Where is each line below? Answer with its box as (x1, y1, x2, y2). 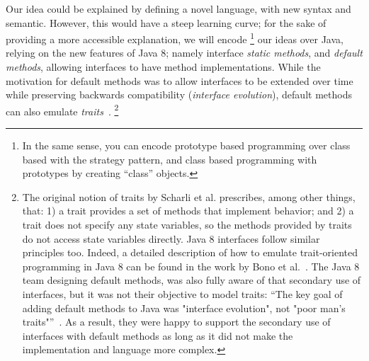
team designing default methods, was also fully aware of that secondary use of (22, 273, 361, 287)
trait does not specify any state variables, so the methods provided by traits (22, 217, 352, 232)
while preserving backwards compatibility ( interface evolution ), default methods (6, 87, 352, 102)
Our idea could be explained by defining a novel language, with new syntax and (6, 1, 351, 16)
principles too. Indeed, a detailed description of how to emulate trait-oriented (22, 245, 358, 260)
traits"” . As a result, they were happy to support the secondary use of (22, 314, 331, 329)
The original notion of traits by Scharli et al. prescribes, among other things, (22, 189, 356, 204)
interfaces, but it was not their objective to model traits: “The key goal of (22, 287, 343, 301)
